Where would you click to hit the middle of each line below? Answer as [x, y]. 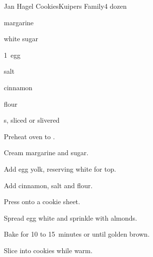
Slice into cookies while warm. [48, 250]
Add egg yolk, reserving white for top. [60, 169]
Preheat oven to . [29, 136]
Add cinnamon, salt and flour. [48, 185]
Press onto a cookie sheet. [42, 201]
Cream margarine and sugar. [46, 153]
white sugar [21, 39]
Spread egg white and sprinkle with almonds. [70, 217]
